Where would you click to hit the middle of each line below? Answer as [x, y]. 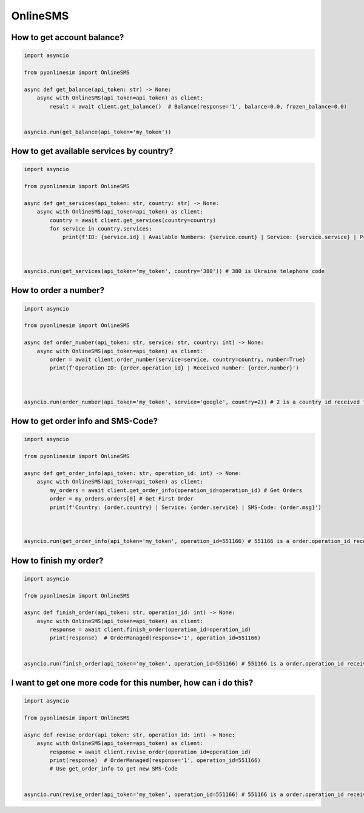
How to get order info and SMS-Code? [84, 421]
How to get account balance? [68, 37]
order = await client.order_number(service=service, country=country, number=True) [177, 359]
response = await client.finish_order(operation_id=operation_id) [150, 630]
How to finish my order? [57, 560]
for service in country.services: [101, 228]
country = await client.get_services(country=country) [133, 220]
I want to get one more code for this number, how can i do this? [132, 683]
